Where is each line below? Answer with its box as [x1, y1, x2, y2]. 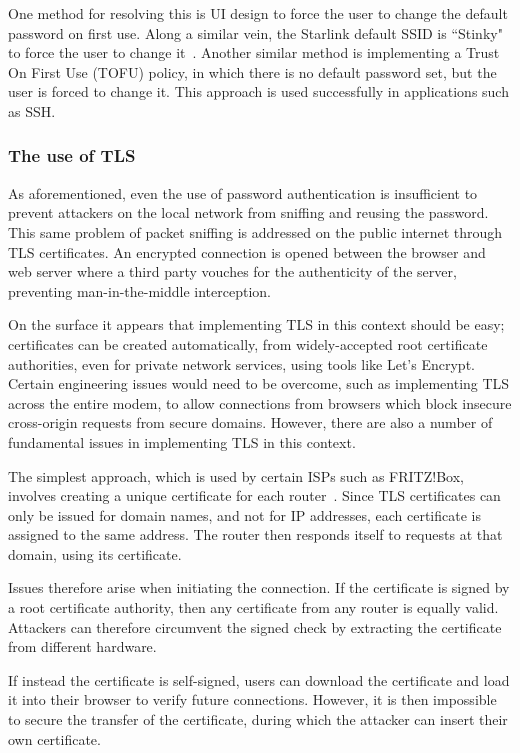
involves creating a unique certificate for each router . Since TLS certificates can [8, 485, 501, 506]
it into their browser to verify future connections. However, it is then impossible [8, 689, 497, 710]
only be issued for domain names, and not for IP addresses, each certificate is [8, 504, 481, 525]
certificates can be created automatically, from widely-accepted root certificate [8, 333, 488, 354]
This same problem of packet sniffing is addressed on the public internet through [8, 221, 503, 242]
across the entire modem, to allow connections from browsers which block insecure [8, 392, 512, 413]
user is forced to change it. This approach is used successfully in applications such [8, 81, 509, 102]
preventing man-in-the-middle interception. [8, 280, 271, 301]
